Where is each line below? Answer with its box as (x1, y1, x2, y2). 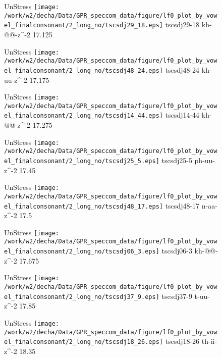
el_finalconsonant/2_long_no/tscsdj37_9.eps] (4, 293, 159, 300)
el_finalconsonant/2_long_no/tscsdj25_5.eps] (4, 158, 159, 165)
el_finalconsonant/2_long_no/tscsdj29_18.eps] (4, 22, 163, 29)
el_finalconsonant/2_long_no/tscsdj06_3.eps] (4, 248, 159, 255)
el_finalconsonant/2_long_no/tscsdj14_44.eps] (4, 112, 163, 120)
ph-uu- (194, 155, 215, 165)
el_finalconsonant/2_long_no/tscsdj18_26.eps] (4, 338, 163, 346)
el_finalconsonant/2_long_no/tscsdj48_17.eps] (4, 202, 163, 210)
